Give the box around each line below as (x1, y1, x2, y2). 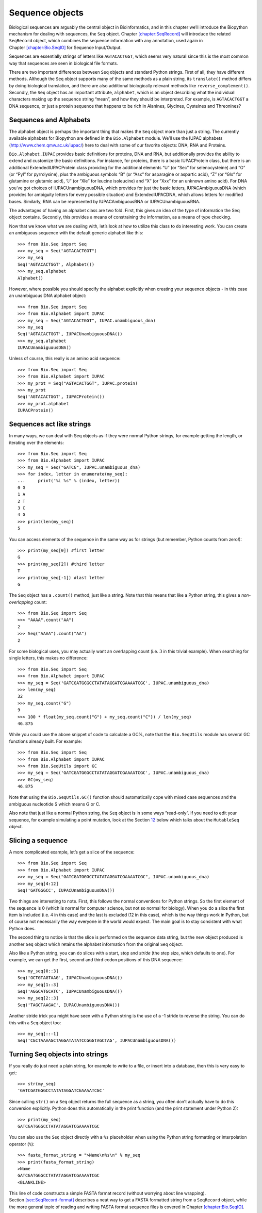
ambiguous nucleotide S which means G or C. (9, 801, 100, 807)
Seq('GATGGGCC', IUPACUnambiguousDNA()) (17, 887, 115, 893)
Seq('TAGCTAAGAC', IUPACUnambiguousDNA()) (17, 1002, 120, 1008)
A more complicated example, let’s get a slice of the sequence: (9, 849, 135, 855)
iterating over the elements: (9, 440, 64, 445)
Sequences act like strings (9, 420, 91, 428)
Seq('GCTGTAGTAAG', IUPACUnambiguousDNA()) (17, 975, 123, 981)
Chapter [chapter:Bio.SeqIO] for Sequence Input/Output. (9, 44, 122, 50)
